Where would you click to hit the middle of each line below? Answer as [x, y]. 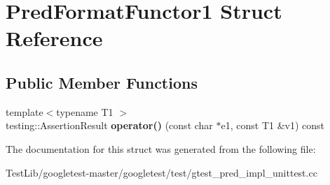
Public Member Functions [102, 82]
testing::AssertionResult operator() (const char [109, 125]
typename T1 [85, 111]
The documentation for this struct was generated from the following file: [161, 148]
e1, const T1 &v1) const [273, 125]
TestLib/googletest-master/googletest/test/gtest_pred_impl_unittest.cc [161, 172]
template [25, 111]
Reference [54, 38]
